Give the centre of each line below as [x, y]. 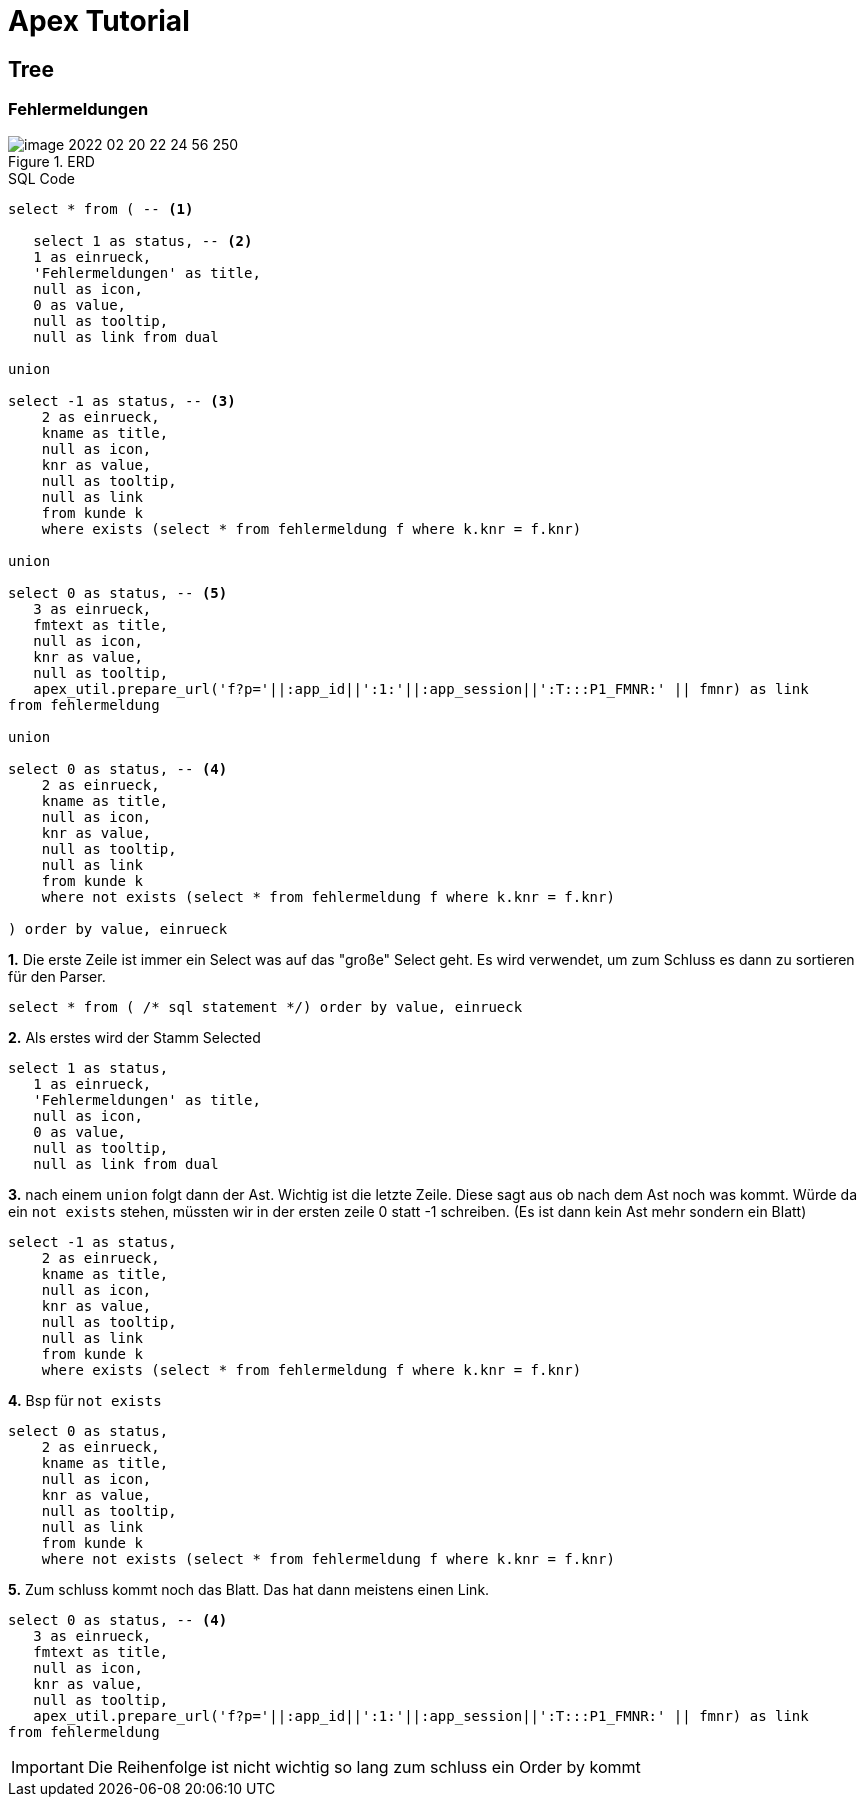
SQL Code [41, 178]
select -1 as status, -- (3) [122, 400]
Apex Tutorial [99, 21]
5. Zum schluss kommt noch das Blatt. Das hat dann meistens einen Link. [249, 1589]
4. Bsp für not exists [85, 1400]
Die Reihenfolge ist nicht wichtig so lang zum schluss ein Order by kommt [364, 1766]
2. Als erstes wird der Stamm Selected [134, 1037]
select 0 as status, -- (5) [118, 592]
